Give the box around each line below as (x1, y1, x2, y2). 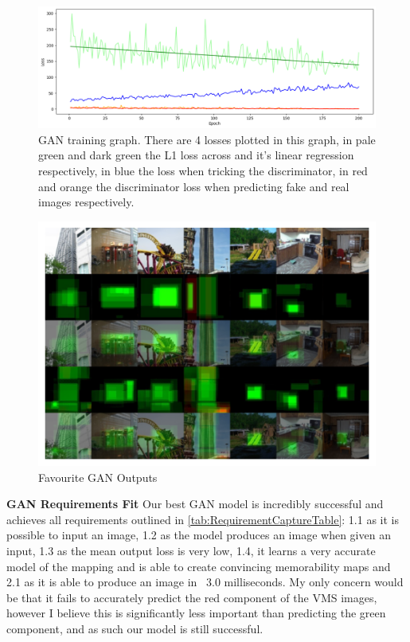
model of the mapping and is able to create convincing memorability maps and (6, 558, 391, 574)
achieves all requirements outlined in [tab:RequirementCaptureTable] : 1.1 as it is (6, 511, 400, 527)
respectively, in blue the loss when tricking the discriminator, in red (38, 162, 368, 178)
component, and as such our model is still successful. (6, 620, 264, 636)
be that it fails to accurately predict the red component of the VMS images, (6, 589, 377, 605)
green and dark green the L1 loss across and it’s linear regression (38, 147, 354, 163)
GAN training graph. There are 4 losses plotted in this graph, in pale (38, 131, 376, 147)
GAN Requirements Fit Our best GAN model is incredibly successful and (6, 495, 384, 512)
